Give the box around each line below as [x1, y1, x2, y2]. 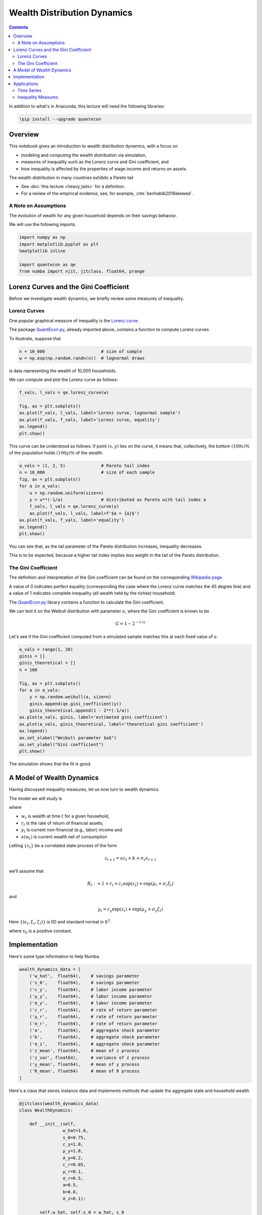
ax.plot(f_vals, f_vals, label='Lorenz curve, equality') [19, 417, 160, 422]
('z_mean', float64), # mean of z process [29, 1048, 140, 1054]
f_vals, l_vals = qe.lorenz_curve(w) [19, 390, 109, 396]
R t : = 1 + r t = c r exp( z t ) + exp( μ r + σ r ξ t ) [87, 881, 174, 887]
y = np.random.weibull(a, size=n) [29, 694, 112, 700]
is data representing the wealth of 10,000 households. [9, 367, 117, 374]
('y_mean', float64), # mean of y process [29, 1061, 140, 1067]
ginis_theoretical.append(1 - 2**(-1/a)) [29, 708, 130, 713]
